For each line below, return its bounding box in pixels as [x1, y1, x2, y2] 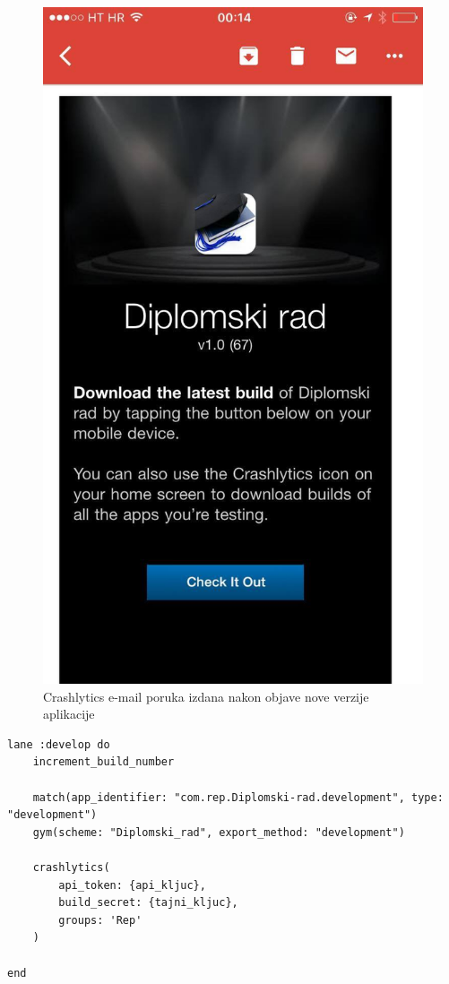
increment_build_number [32, 755, 175, 769]
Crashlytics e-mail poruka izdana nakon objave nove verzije [43, 686, 369, 705]
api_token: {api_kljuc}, [58, 878, 206, 892]
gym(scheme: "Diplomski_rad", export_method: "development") [32, 825, 405, 839]
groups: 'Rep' [58, 913, 142, 927]
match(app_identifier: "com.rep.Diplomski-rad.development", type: [32, 790, 444, 804]
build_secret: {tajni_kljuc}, [58, 896, 238, 910]
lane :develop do [7, 738, 110, 751]
